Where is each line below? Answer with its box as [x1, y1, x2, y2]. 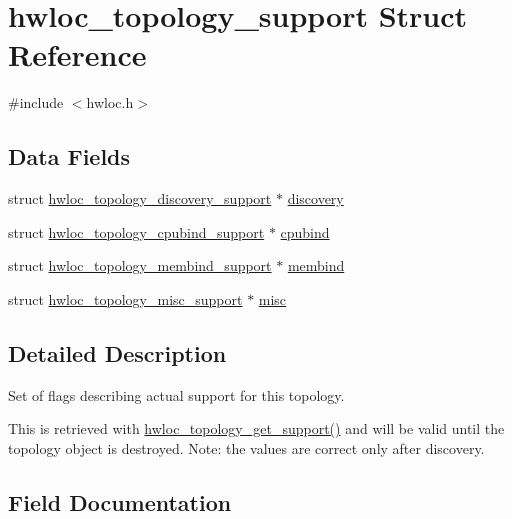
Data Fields [8, 141, 131, 172]
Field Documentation [8, 486, 232, 517]
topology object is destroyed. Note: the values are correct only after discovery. [8, 437, 485, 458]
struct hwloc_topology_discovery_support [8, 188, 272, 209]
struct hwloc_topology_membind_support [8, 255, 272, 276]
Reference [8, 34, 147, 75]
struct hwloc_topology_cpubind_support [8, 221, 265, 242]
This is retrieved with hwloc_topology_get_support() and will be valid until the [8, 418, 505, 439]
